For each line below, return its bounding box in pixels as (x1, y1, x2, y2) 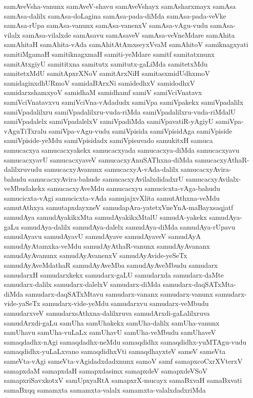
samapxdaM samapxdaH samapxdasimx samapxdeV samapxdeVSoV (4, 365, 208, 375)
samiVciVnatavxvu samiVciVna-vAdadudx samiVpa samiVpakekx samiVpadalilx (4, 96, 244, 107)
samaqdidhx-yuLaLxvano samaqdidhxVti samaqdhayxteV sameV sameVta (4, 346, 226, 356)
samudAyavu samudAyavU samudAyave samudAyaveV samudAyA (4, 231, 201, 241)
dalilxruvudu (4, 164, 42, 174)
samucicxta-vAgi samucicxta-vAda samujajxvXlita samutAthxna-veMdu (4, 192, 220, 203)
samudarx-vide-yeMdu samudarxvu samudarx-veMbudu (42, 298, 209, 308)
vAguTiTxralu (4, 125, 47, 136)
